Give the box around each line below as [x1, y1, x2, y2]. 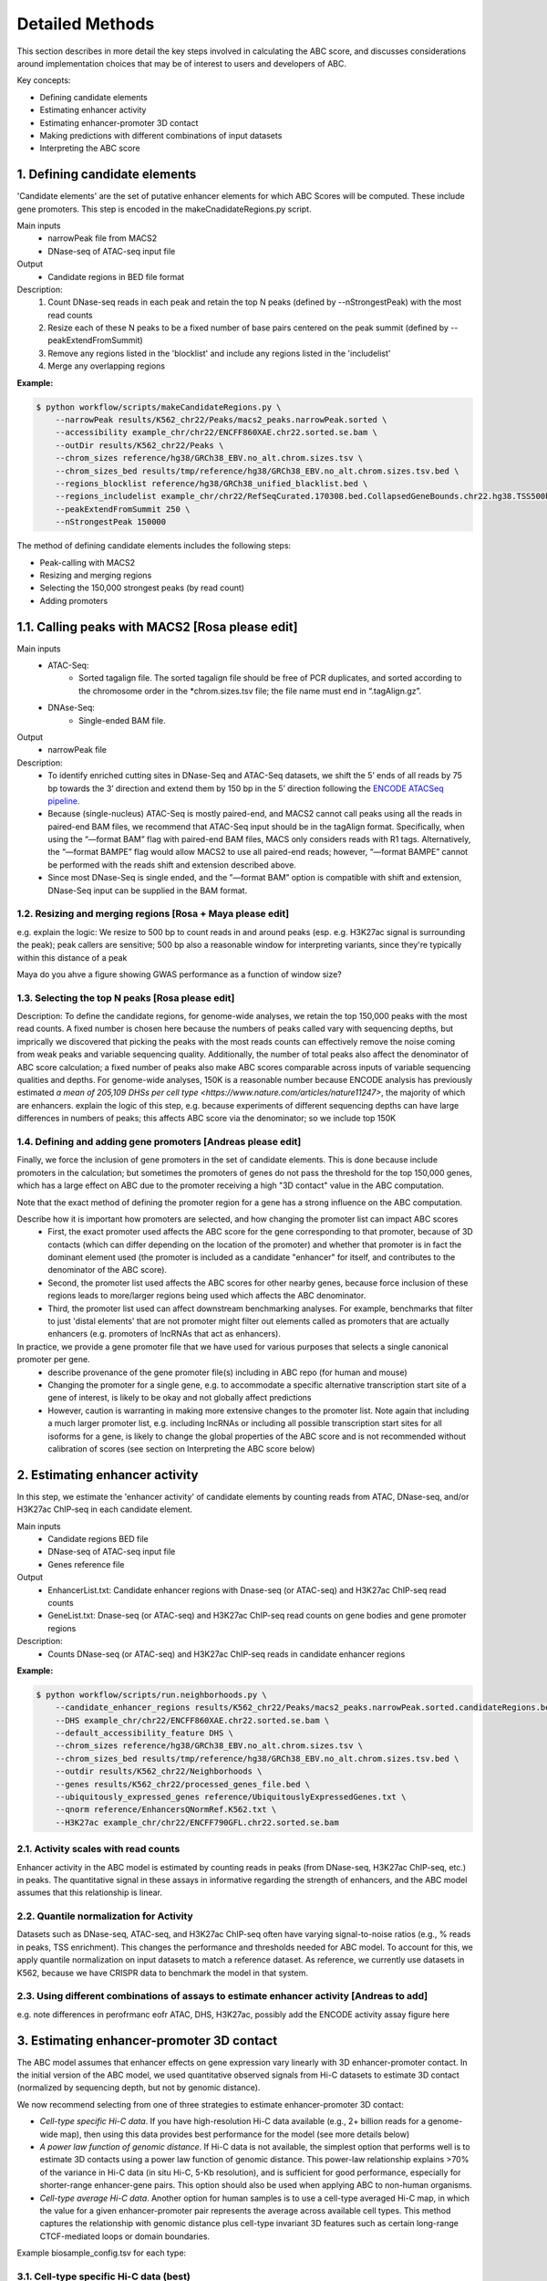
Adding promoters [39, 595, 108, 606]
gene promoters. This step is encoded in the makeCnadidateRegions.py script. [16, 203, 312, 214]
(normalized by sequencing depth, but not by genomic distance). [16, 2082, 261, 2093]
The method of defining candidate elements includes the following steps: [16, 540, 292, 551]
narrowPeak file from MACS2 [47, 233, 158, 244]
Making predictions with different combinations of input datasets [39, 130, 283, 141]
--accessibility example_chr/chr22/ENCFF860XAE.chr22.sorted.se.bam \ [55, 427, 378, 438]
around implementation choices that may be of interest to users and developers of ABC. [16, 57, 346, 68]
